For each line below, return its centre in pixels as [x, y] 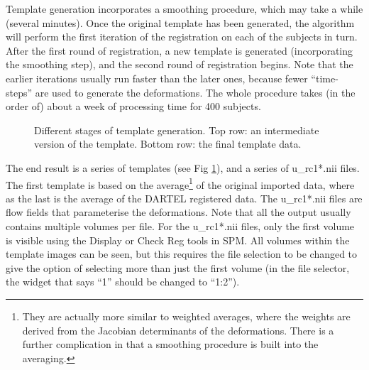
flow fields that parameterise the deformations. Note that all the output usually [178, 212]
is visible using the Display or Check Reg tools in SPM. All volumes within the [178, 240]
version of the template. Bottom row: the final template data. [168, 144]
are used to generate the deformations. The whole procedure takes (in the [195, 92]
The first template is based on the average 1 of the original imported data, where [180, 183]
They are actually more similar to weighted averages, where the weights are [186, 316]
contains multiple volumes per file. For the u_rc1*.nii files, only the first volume [180, 225]
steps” [19, 92]
